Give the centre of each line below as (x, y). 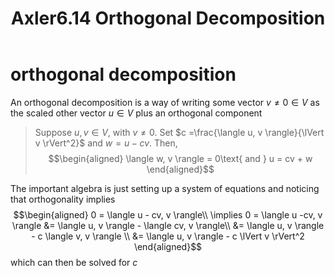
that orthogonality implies (63, 199)
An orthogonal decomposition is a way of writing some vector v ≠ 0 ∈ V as (165, 102)
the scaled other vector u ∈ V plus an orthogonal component (136, 113)
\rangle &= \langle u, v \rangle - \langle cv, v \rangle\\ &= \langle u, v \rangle (168, 225)
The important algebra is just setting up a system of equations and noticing (165, 188)
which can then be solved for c (74, 262)
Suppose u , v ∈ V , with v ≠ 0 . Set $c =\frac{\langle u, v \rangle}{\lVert (179, 132)
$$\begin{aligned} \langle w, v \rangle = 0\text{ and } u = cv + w (180, 158)
